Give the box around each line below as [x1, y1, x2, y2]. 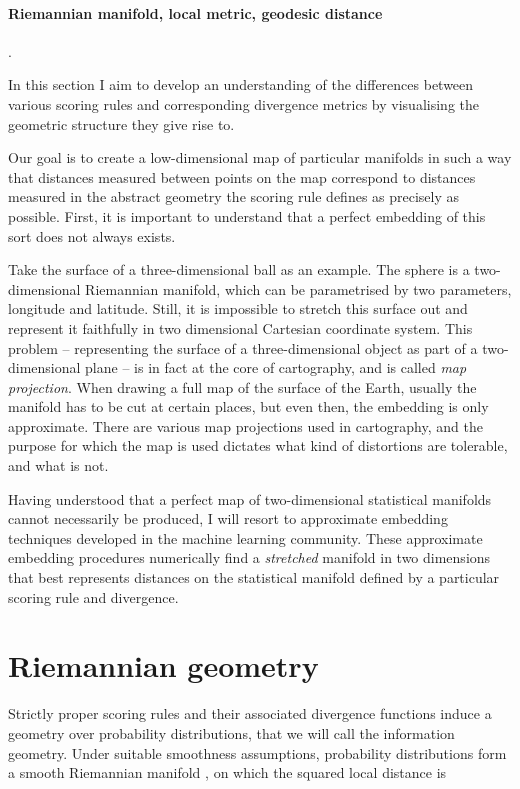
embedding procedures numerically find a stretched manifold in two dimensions [8, 547, 491, 568]
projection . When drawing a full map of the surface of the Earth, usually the [8, 376, 477, 397]
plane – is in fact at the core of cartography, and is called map [85, 357, 467, 378]
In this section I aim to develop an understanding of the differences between [8, 74, 474, 95]
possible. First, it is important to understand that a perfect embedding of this [8, 205, 486, 226]
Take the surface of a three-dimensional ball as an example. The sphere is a [8, 259, 470, 280]
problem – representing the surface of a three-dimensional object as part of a [8, 337, 478, 358]
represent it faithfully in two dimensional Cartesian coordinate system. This [8, 317, 473, 338]
